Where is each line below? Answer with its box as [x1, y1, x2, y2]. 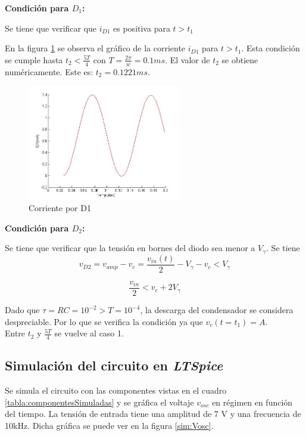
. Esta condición [241, 42, 300, 54]
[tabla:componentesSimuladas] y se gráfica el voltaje [5, 395, 194, 408]
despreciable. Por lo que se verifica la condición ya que [5, 315, 203, 327]
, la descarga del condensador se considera [140, 304, 293, 316]
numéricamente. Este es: [5, 65, 93, 78]
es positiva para [113, 21, 170, 34]
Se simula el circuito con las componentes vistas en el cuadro [5, 384, 227, 397]
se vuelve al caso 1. [54, 327, 124, 339]
